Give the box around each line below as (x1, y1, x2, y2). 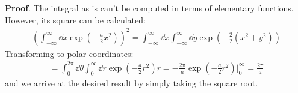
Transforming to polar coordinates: (5, 47, 134, 59)
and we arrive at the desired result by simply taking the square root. (5, 76, 258, 89)
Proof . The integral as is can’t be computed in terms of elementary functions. (5, 2, 294, 14)
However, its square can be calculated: (5, 13, 146, 26)
